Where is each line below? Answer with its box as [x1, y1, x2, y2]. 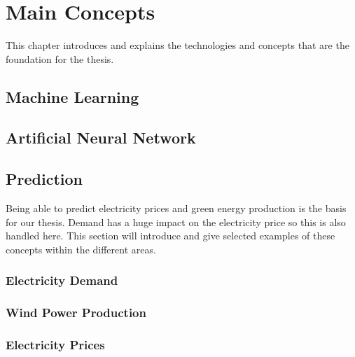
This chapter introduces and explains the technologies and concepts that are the [6, 38, 349, 52]
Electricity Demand [6, 272, 118, 289]
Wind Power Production [6, 304, 146, 321]
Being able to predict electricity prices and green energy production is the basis [6, 201, 347, 216]
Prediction [6, 168, 83, 190]
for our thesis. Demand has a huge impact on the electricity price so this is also [6, 214, 346, 229]
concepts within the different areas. [6, 241, 156, 256]
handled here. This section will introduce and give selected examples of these [6, 228, 335, 243]
